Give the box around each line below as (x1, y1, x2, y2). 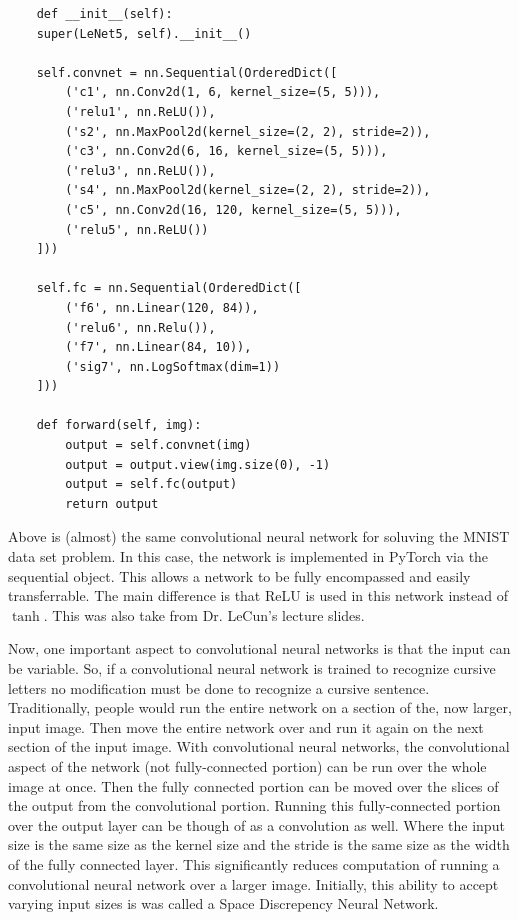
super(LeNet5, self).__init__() (36, 26, 252, 41)
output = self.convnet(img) (65, 438, 252, 453)
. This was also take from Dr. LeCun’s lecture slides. (43, 604, 365, 625)
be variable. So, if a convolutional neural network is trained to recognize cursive (8, 658, 496, 678)
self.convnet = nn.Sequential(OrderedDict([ (36, 65, 338, 80)
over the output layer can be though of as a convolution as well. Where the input (8, 814, 505, 835)
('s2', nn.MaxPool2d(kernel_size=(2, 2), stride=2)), (65, 124, 431, 139)
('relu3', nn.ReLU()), (65, 163, 216, 178)
